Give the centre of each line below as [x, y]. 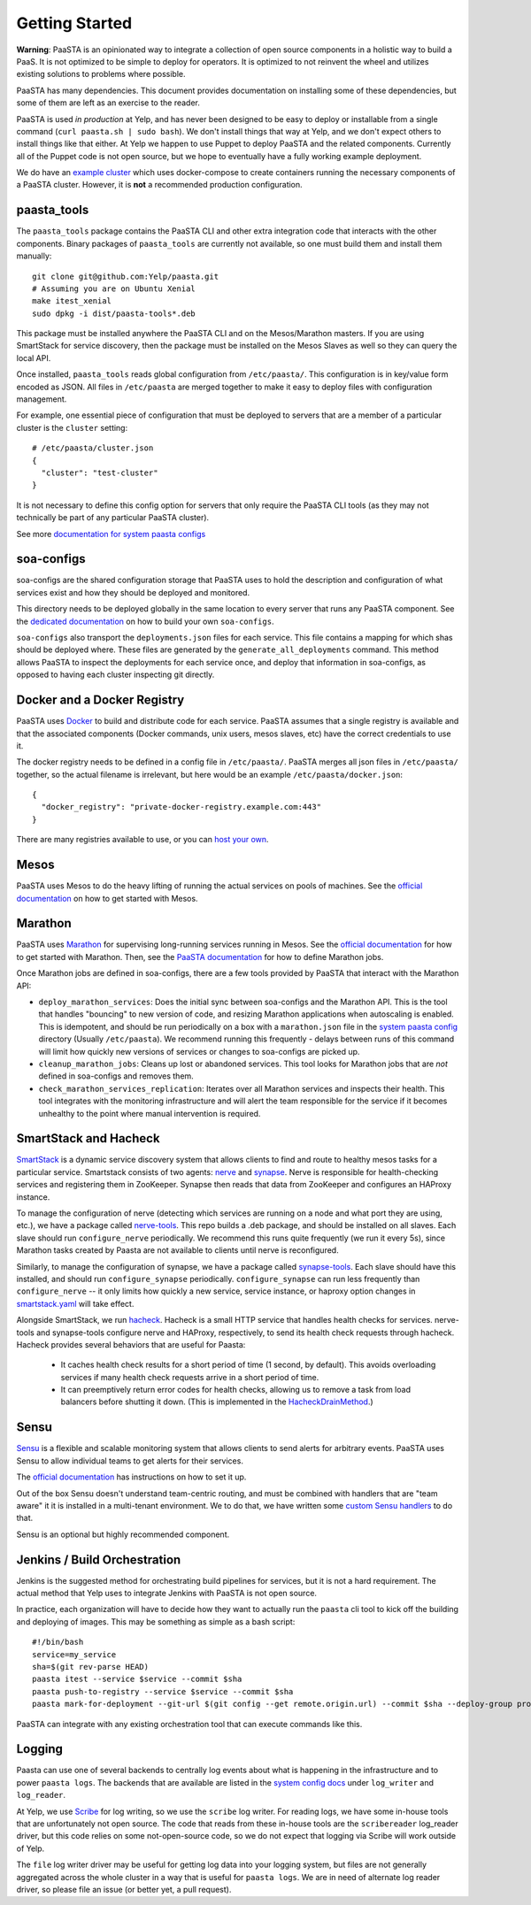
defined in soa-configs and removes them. [116, 1076]
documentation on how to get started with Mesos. [107, 898]
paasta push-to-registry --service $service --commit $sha [163, 1691]
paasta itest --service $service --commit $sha [137, 1679]
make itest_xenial [72, 301]
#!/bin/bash [58, 1642]
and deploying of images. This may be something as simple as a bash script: [156, 1621]
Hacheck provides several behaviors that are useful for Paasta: [131, 1344]
